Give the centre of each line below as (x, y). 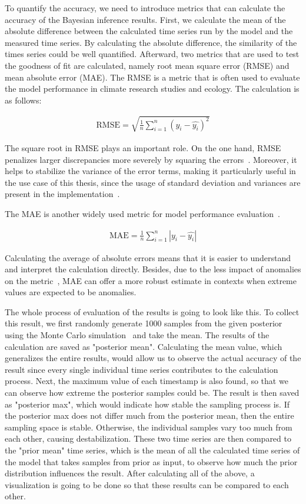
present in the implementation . (62, 194)
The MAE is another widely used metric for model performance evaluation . (143, 213)
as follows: (23, 100)
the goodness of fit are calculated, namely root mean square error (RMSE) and (147, 65)
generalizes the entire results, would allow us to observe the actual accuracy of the (153, 358)
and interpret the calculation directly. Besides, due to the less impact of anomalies (153, 269)
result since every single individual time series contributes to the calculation (142, 369)
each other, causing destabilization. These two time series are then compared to (148, 438)
